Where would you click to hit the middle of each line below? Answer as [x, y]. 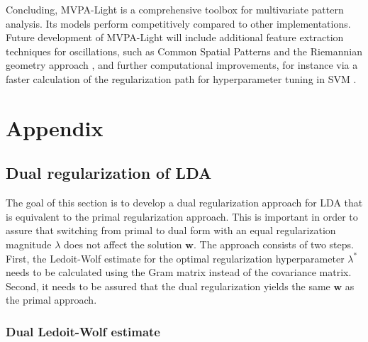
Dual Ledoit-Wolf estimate [83, 331]
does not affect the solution [123, 244]
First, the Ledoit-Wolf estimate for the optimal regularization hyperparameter [175, 258]
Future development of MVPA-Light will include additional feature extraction [175, 37]
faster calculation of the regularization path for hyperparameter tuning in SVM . [181, 78]
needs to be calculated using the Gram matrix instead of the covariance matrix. [179, 272]
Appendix [55, 127]
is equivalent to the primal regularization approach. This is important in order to [182, 216]
